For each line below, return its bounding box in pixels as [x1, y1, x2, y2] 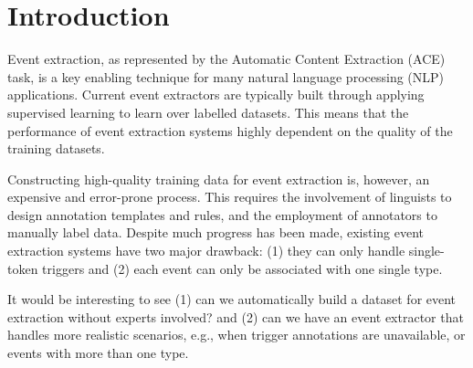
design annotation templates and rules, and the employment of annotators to [7, 205, 437, 224]
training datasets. [7, 139, 105, 158]
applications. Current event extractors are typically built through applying [7, 85, 425, 104]
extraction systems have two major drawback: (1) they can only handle [7, 241, 405, 260]
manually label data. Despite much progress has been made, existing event [7, 223, 425, 242]
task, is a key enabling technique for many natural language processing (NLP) [7, 67, 445, 86]
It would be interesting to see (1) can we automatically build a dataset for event [7, 289, 457, 309]
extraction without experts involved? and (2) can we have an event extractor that [7, 307, 464, 326]
